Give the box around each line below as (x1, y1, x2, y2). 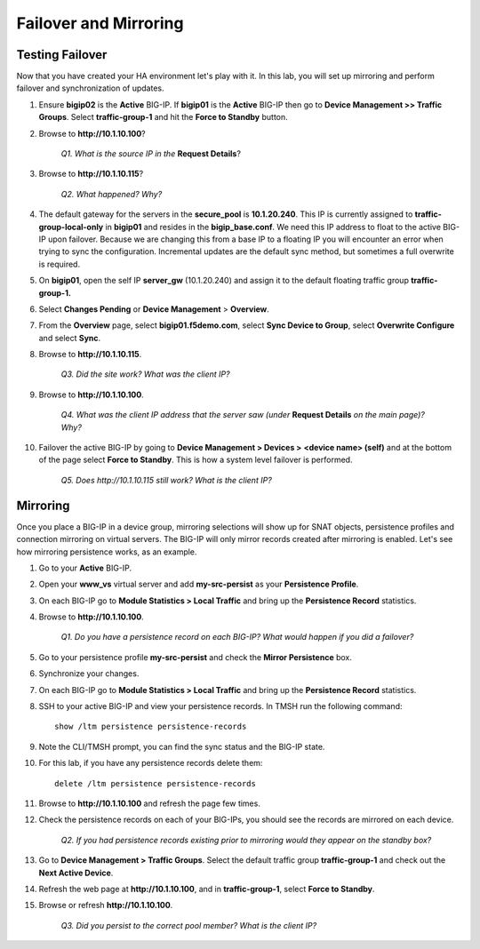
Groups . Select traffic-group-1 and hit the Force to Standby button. (38, 112, 288, 123)
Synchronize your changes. (38, 668, 140, 679)
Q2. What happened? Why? (60, 188, 163, 199)
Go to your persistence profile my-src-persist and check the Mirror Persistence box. (38, 651, 353, 662)
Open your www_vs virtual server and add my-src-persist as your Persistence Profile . (38, 578, 359, 590)
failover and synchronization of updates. (16, 83, 164, 93)
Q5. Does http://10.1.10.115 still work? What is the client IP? (60, 474, 273, 485)
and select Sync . (38, 332, 101, 343)
